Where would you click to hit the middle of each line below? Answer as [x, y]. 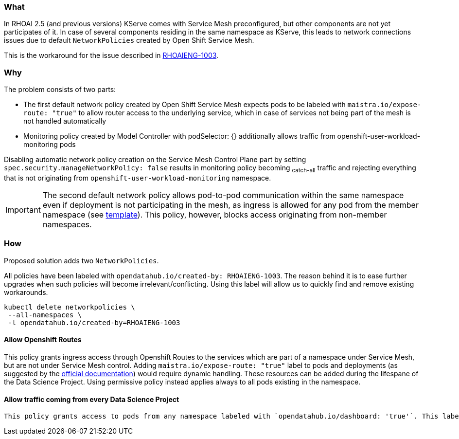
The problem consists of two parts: [60, 90]
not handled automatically [65, 121]
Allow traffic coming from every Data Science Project [92, 399]
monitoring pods [50, 145]
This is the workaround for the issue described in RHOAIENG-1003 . [111, 55]
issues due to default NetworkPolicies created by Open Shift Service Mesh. [129, 40]
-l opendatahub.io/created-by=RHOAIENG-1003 [94, 322]
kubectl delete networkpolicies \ [70, 307]
